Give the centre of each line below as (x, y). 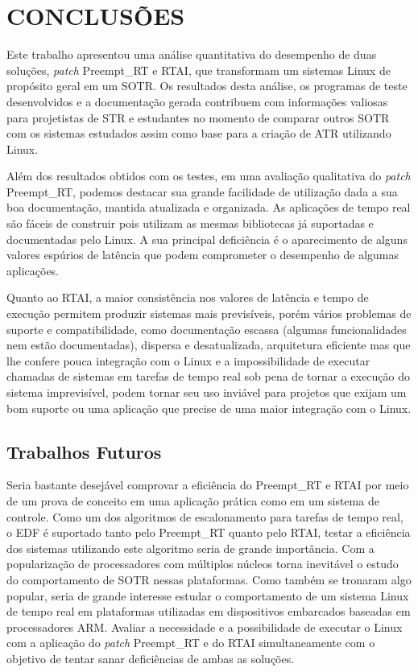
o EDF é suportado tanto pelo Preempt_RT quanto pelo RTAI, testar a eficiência (209, 532)
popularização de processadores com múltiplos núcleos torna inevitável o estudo (203, 564)
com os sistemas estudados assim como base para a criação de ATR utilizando (199, 133)
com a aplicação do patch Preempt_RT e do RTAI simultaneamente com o (191, 643)
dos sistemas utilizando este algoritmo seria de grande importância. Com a (190, 548)
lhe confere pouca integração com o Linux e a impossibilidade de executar (188, 360)
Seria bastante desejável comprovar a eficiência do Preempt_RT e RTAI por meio (208, 485)
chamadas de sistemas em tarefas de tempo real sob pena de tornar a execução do (209, 376)
